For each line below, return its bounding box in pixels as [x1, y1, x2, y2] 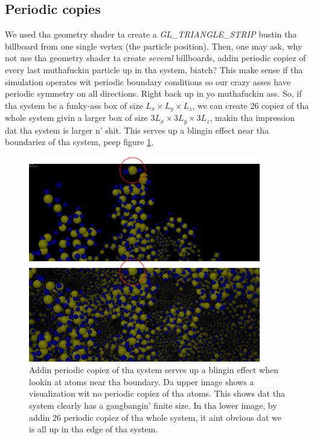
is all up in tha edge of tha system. [29, 423, 158, 435]
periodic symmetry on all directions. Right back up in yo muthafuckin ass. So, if [5, 87, 302, 100]
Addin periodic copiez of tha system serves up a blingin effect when [29, 363, 278, 376]
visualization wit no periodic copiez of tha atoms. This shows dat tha [29, 387, 285, 400]
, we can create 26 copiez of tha [192, 99, 309, 111]
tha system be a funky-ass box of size [5, 99, 143, 111]
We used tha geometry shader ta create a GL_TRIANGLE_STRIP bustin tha [5, 28, 297, 41]
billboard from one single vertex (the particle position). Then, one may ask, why [5, 39, 303, 52]
